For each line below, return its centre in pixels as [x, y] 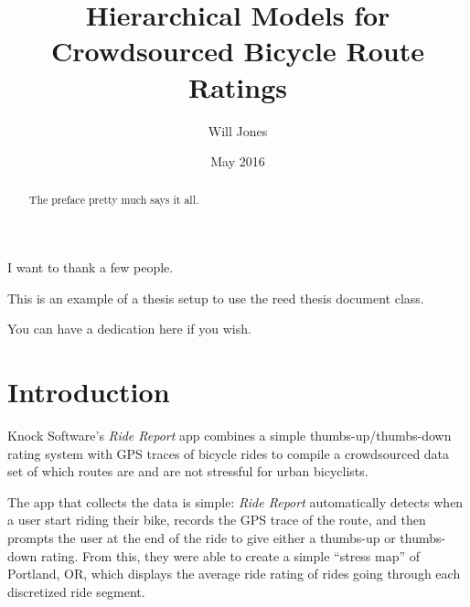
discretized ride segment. [76, 591]
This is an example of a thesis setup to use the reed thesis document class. [216, 298]
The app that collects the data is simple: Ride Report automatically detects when [235, 501]
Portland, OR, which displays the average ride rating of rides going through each [234, 574]
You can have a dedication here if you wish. [129, 329]
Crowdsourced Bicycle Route [238, 51]
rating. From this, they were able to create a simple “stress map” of [230, 555]
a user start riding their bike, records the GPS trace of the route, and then [217, 520]
